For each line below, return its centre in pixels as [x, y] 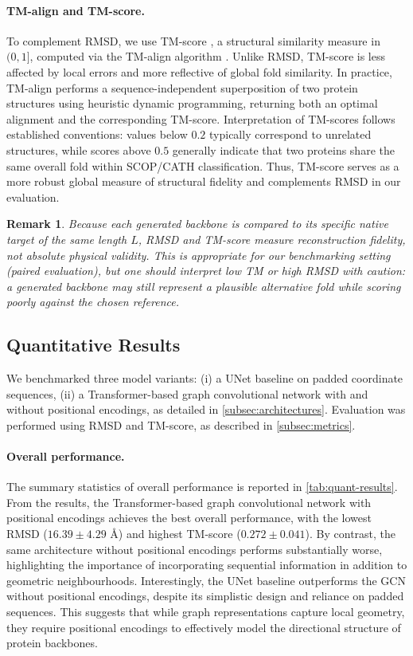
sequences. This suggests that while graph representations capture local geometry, [206, 612]
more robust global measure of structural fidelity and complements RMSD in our [204, 181]
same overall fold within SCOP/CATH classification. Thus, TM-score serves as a [203, 165]
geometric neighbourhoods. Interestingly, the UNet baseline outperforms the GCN [206, 580]
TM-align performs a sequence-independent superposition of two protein [182, 87]
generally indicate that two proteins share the [283, 149]
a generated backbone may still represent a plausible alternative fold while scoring [204, 286]
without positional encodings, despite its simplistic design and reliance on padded [205, 596]
